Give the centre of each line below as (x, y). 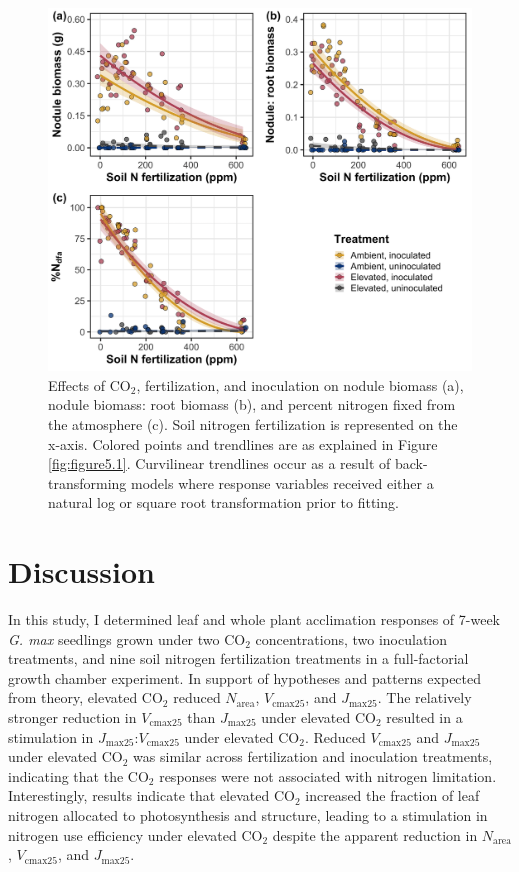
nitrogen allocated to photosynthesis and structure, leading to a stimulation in (248, 814)
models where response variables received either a (282, 482)
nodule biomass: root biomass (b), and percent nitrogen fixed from (252, 404)
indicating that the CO (78, 775)
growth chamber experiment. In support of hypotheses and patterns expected (245, 677)
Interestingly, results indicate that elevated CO (151, 795)
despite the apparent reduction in (375, 834)
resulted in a (424, 716)
